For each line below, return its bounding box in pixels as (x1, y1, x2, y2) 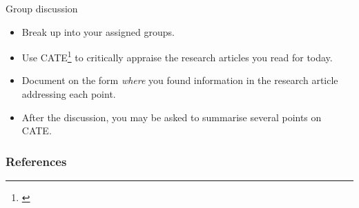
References (6, 152, 67, 169)
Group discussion (6, 1, 78, 15)
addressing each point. (21, 87, 116, 101)
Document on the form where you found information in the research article (21, 73, 338, 87)
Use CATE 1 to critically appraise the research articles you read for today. (21, 48, 333, 64)
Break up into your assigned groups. (21, 24, 175, 39)
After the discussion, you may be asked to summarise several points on (21, 110, 322, 124)
